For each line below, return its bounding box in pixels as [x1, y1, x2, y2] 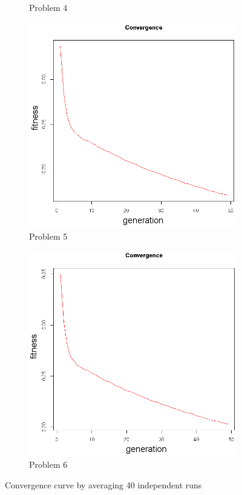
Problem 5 [29, 230, 68, 243]
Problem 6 [29, 458, 68, 471]
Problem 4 [29, 1, 68, 13]
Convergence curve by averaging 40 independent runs [5, 478, 202, 491]
